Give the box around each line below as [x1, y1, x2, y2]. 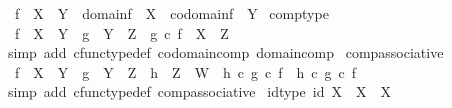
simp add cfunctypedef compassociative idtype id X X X [7, 81, 391, 102]
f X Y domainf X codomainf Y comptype [14, 3, 329, 23]
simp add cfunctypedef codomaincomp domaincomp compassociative [7, 42, 444, 63]
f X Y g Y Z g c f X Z [14, 22, 229, 43]
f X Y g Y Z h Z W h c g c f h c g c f [14, 61, 357, 82]
